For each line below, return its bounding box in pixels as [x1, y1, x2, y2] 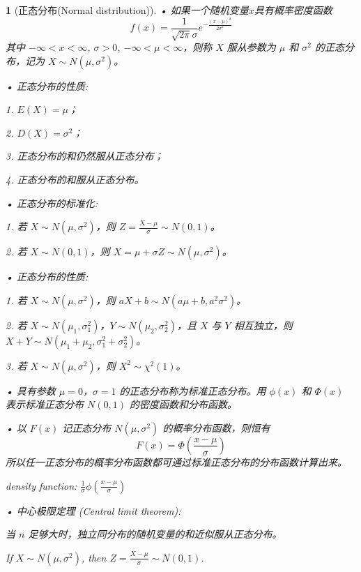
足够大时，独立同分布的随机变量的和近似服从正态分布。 [28, 527, 282, 541]
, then [81, 550, 107, 564]
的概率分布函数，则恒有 [162, 420, 270, 435]
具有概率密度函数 [254, 3, 332, 17]
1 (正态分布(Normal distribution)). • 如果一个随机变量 [6, 3, 249, 17]
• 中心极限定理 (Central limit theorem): [6, 503, 181, 518]
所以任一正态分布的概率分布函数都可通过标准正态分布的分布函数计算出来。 [6, 454, 347, 469]
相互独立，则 [233, 317, 293, 332]
